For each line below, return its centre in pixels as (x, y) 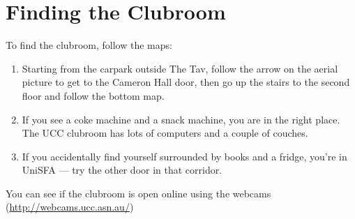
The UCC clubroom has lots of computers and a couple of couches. (165, 133)
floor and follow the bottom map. (93, 95)
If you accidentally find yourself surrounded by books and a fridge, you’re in (184, 156)
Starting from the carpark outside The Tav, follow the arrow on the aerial (180, 68)
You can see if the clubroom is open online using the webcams (138, 193)
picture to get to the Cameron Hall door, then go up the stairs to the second (186, 82)
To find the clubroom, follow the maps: (89, 45)
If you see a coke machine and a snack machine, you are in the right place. (181, 119)
